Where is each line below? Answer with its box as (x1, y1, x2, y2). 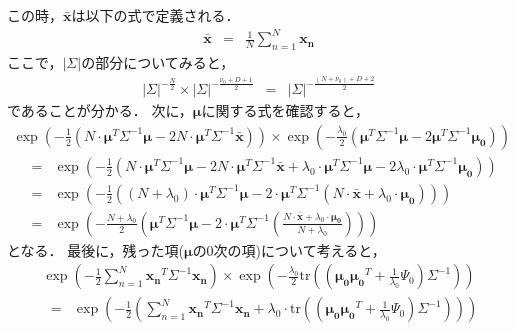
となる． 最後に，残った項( (7, 239, 184, 260)
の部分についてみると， (81, 51, 235, 72)
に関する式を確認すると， (201, 100, 369, 121)
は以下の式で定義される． (71, 5, 240, 25)
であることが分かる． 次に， (7, 100, 193, 121)
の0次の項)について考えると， (192, 239, 386, 260)
